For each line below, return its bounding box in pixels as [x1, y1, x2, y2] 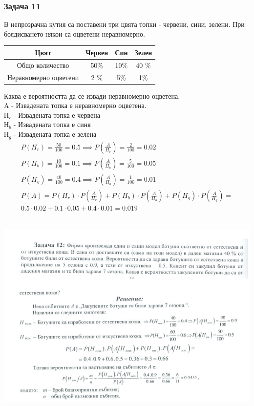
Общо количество [17, 60, 69, 70]
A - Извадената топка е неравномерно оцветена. [4, 100, 147, 110]
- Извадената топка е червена [13, 109, 100, 120]
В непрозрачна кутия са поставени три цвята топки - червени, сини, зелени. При [4, 19, 245, 29]
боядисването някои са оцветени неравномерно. [4, 28, 145, 39]
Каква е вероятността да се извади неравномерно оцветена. [4, 90, 180, 101]
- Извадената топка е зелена [14, 129, 97, 139]
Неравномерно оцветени [7, 72, 79, 82]
